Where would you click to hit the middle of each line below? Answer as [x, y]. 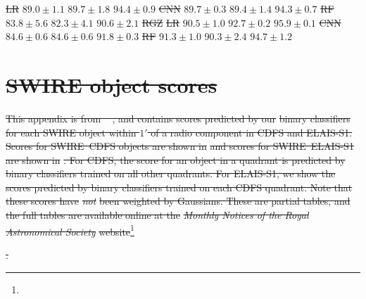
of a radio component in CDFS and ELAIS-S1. [252, 132]
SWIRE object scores [112, 84]
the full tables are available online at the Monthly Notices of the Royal [157, 215]
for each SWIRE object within [71, 132]
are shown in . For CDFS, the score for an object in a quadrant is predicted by [176, 159]
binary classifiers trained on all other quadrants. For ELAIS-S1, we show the [171, 173]
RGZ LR [161, 22]
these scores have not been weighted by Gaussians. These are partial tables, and [178, 201]
